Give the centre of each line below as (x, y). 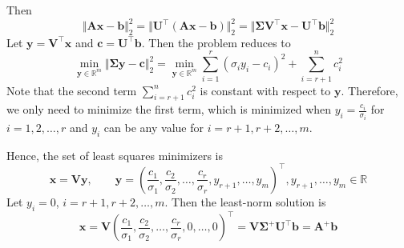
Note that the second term (72, 90)
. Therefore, (370, 90)
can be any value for (154, 127)
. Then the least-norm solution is (245, 201)
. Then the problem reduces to (216, 42)
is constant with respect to (265, 90)
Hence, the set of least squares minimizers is (115, 155)
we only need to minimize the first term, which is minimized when (169, 109)
